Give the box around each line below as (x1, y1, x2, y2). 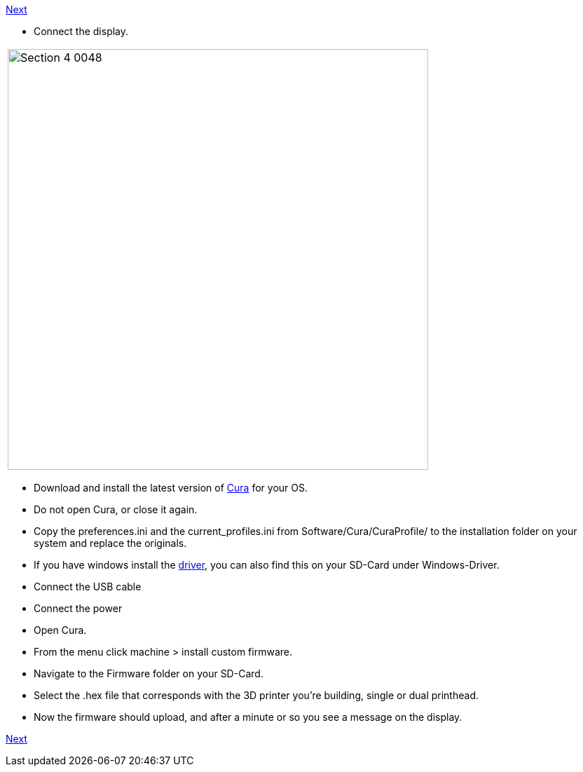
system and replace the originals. (34, 537, 187, 549)
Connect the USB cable (34, 581, 142, 592)
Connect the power (34, 602, 123, 614)
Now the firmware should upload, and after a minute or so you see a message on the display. (34, 711, 462, 723)
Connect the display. (34, 25, 129, 37)
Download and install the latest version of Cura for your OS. (34, 482, 308, 494)
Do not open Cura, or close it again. (34, 503, 198, 515)
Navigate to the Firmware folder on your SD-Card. (34, 668, 263, 679)
